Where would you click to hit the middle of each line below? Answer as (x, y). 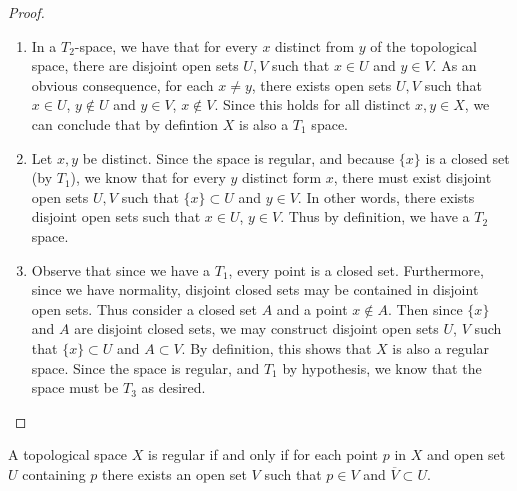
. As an (454, 65)
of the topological (423, 45)
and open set (466, 454)
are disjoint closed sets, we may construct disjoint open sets (256, 328)
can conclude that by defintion (125, 123)
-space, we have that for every (166, 45)
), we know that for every (148, 177)
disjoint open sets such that (116, 216)
